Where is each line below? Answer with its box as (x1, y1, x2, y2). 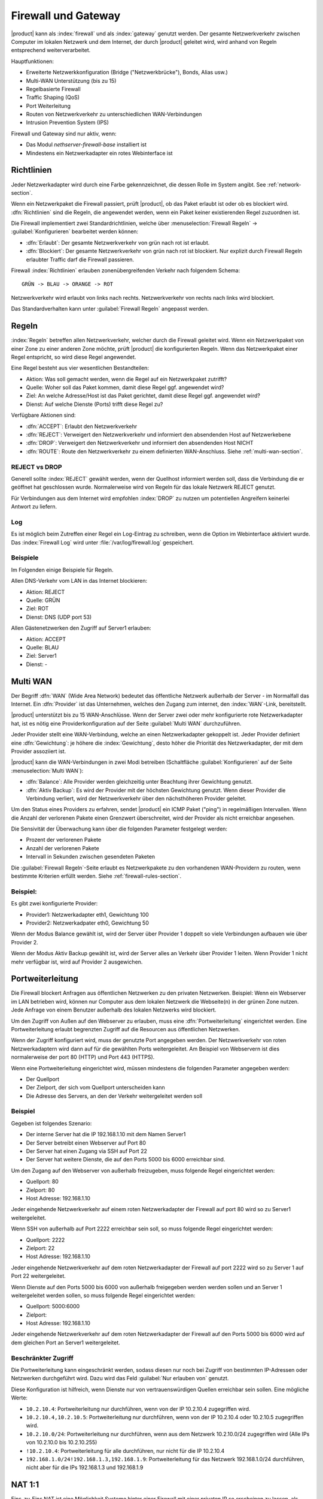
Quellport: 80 (26, 1178, 59, 1185)
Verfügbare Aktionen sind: (11, 411, 76, 419)
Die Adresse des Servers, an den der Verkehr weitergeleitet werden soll (26, 1092, 203, 1100)
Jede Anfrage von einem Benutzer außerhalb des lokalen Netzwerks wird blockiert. (11, 1006, 217, 1013)
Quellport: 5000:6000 (26, 1303, 80, 1310)
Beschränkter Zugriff (11, 1354, 74, 1362)
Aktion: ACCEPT (26, 636, 66, 643)
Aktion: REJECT (26, 588, 65, 595)
